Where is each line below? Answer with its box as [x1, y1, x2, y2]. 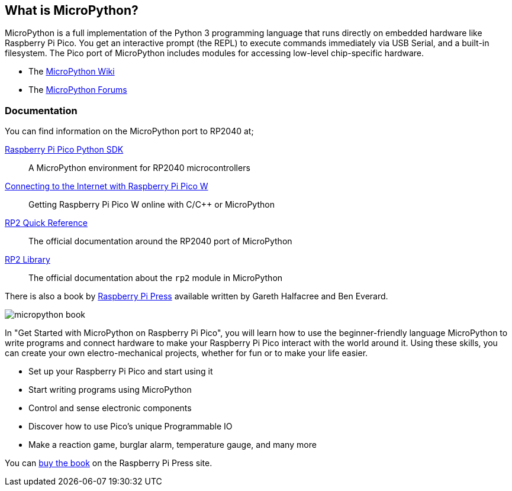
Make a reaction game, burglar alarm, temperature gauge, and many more [28, 440, 317, 450]
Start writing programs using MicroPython [28, 385, 192, 395]
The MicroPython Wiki [28, 66, 115, 77]
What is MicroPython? [5, 3, 139, 18]
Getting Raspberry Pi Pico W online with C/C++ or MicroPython [28, 199, 275, 210]
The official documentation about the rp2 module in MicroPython [28, 273, 283, 283]
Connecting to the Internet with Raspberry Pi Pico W [5, 181, 208, 192]
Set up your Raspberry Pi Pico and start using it [28, 366, 213, 377]
